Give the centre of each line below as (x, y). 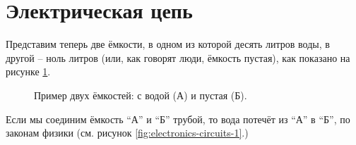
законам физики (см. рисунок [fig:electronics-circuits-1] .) (127, 133)
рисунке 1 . (28, 71)
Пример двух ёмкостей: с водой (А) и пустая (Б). (141, 95)
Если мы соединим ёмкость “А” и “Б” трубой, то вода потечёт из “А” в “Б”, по (178, 119)
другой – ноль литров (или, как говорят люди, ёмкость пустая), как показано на (178, 57)
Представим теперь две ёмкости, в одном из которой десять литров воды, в (168, 44)
